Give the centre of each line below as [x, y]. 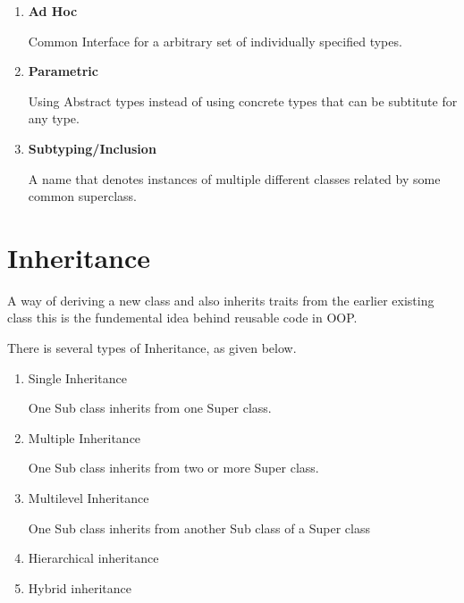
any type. [54, 118]
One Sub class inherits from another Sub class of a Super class [199, 528]
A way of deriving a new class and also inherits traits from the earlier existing [221, 300]
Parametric [63, 71]
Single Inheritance [77, 377]
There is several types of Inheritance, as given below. [152, 348]
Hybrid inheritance [80, 587]
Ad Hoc [53, 11]
